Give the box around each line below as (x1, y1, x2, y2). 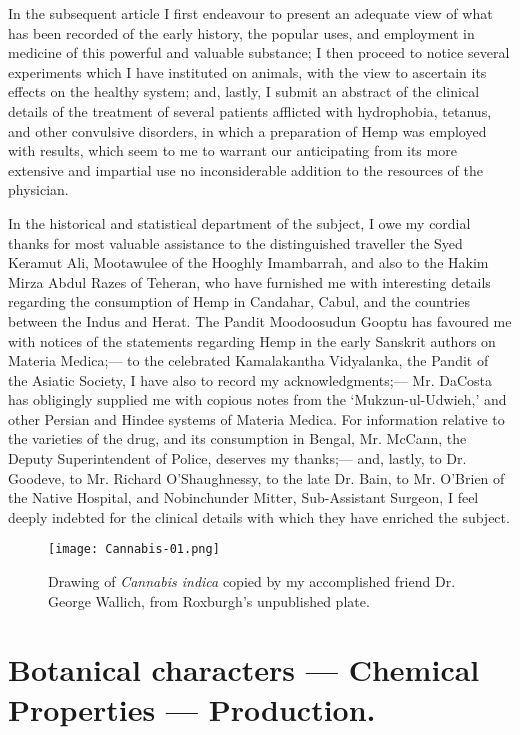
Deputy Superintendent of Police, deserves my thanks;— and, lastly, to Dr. (8, 448, 467, 469)
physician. (8, 179, 69, 200)
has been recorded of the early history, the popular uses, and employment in (8, 22, 475, 43)
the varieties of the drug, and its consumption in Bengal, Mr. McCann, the (8, 428, 467, 449)
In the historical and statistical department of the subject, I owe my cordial (8, 212, 471, 233)
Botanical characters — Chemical (8, 649, 480, 690)
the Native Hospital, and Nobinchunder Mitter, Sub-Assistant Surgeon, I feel (8, 487, 479, 508)
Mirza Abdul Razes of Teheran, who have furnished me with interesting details (8, 271, 491, 292)
